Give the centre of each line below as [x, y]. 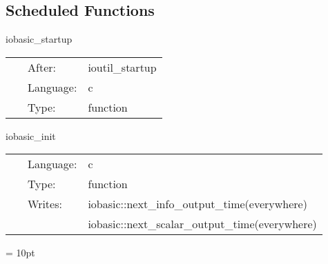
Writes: [45, 204]
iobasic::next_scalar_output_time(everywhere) [202, 224]
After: [42, 67]
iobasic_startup [39, 39]
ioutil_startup [122, 67]
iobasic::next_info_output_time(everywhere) [197, 204]
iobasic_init [31, 135]
